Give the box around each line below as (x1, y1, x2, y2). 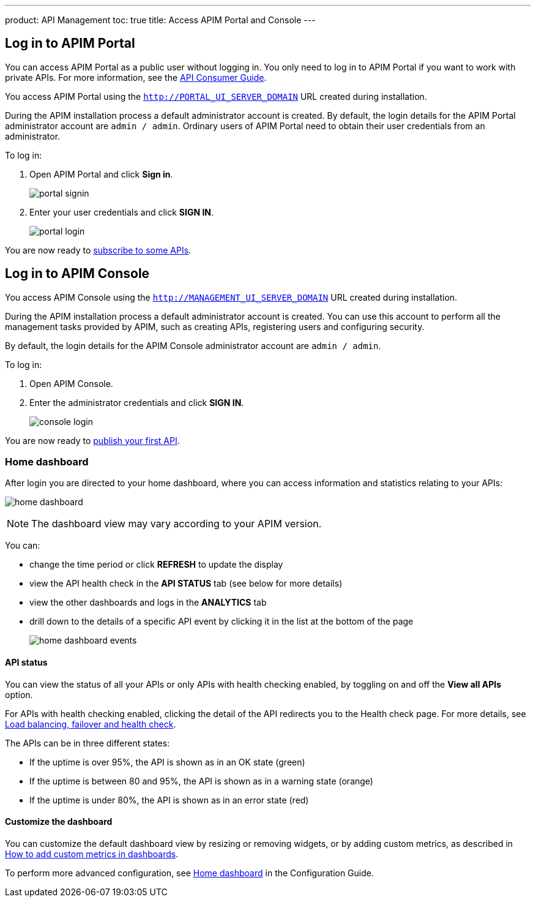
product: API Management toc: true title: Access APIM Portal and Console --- (5, 15, 316, 25)
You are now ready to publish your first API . (5, 435, 180, 446)
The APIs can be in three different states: (5, 737, 170, 748)
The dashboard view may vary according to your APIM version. (31, 517, 322, 530)
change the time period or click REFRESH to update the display (29, 559, 283, 570)
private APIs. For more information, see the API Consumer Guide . (5, 72, 267, 83)
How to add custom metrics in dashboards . (5, 848, 179, 859)
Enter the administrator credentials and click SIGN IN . (29, 397, 244, 408)
